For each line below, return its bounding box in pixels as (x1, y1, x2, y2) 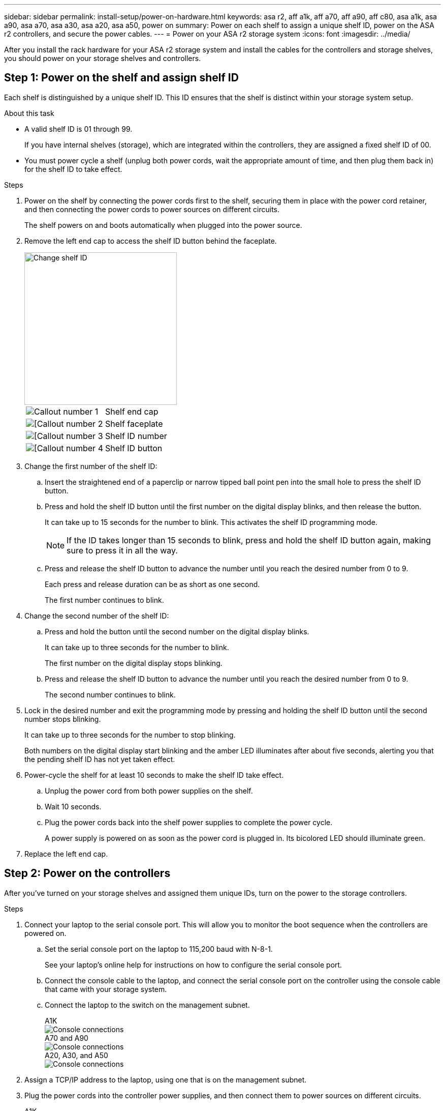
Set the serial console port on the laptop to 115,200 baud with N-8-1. (45, 944, 273, 953)
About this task (4, 108, 54, 118)
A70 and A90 (45, 1033, 88, 1042)
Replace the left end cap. (24, 849, 108, 858)
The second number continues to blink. (45, 690, 176, 699)
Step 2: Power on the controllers (4, 867, 171, 880)
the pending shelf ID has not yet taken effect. (24, 754, 175, 764)
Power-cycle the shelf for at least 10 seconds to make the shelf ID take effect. (24, 770, 284, 779)
